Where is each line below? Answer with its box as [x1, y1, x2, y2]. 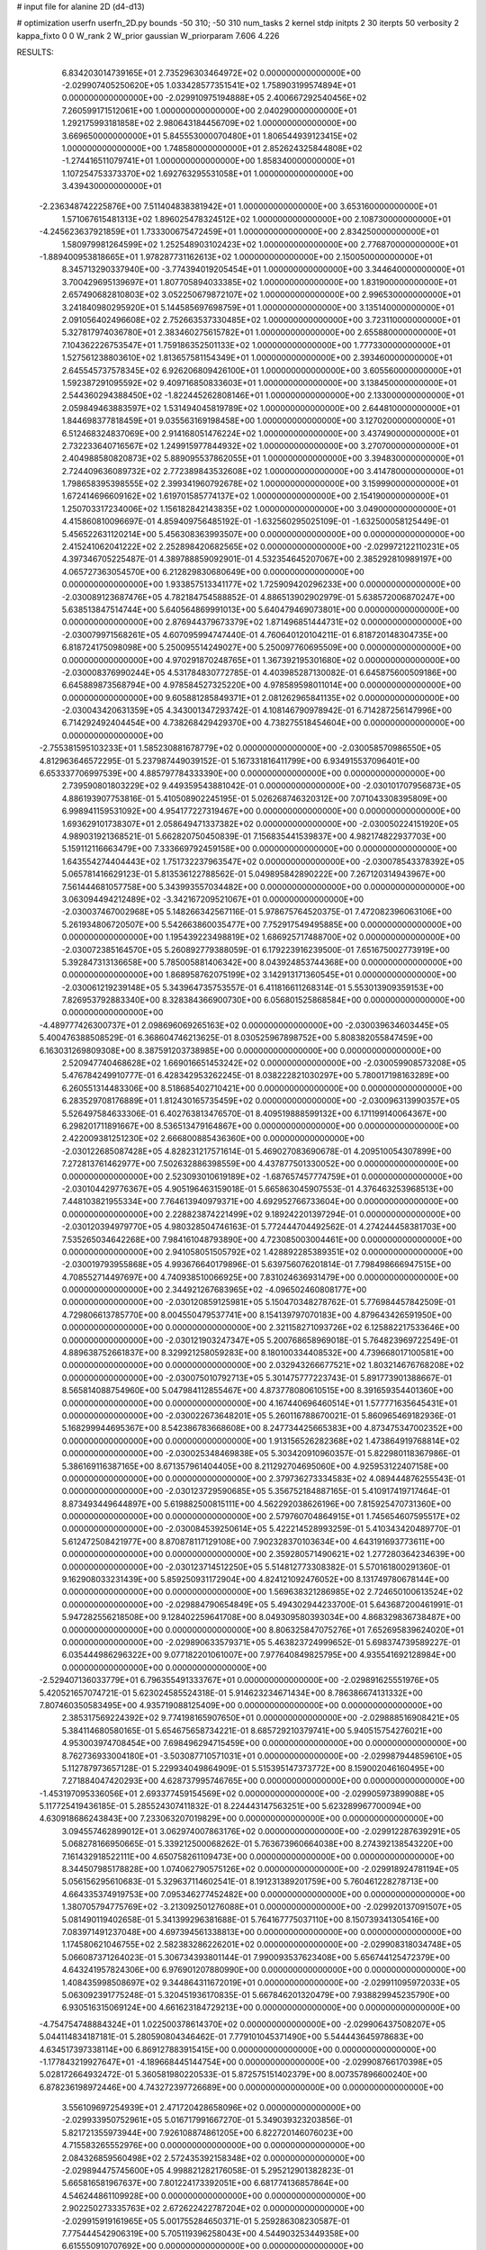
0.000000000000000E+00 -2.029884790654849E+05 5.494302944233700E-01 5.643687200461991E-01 [61, 1598, 463, 1610]
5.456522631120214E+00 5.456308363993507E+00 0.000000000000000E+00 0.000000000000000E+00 [61, 528, 465, 539]
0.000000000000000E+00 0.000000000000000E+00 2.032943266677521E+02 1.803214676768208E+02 [61, 1360, 464, 1371]
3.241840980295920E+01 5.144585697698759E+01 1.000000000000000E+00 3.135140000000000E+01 [61, 301, 454, 312]
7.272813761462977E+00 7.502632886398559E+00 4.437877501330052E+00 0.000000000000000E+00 [61, 1158, 459, 1169]
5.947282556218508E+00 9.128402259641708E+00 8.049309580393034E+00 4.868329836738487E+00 [61, 1612, 461, 1623]
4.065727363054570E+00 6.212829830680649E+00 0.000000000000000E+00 [61, 566, 364, 577]
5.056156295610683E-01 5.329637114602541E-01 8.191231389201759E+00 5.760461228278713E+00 [61, 1876, 439, 1887]
